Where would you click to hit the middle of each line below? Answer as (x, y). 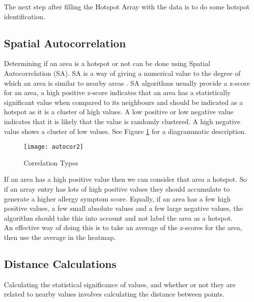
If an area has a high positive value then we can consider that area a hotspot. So (126, 179)
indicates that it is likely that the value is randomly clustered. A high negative (122, 121)
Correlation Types (51, 162)
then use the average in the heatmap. (60, 237)
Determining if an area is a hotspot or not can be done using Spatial (107, 63)
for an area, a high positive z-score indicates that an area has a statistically (117, 92)
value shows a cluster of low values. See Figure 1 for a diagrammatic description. (125, 131)
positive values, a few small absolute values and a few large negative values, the (124, 208)
